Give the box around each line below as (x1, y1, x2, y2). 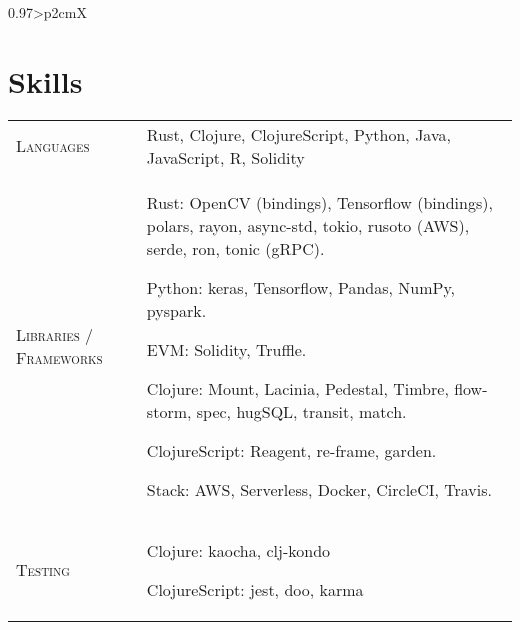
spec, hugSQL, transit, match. (196, 399, 407, 423)
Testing (16, 558, 70, 582)
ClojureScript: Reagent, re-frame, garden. (146, 438, 437, 462)
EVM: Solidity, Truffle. (146, 337, 307, 361)
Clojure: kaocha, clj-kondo (146, 538, 331, 562)
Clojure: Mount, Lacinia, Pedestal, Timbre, (146, 376, 449, 400)
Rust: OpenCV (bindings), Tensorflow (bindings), (146, 190, 493, 214)
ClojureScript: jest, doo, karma (146, 577, 364, 601)
